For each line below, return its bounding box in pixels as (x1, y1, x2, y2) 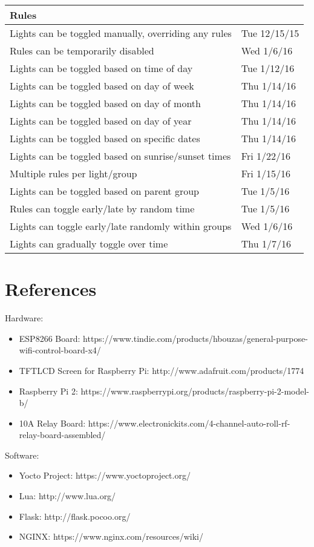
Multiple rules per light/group (10, 166, 137, 180)
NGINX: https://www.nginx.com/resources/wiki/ (19, 530, 203, 543)
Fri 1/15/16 (241, 166, 290, 180)
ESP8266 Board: (19, 332, 80, 344)
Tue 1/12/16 (241, 61, 295, 75)
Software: (5, 448, 39, 461)
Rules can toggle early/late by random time (10, 201, 195, 215)
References (5, 277, 97, 301)
